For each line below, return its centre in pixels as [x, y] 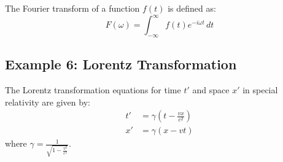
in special [260, 90]
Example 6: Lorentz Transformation [121, 64]
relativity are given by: [48, 102]
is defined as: [192, 8]
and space [211, 90]
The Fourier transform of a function [72, 8]
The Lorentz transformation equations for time [93, 90]
